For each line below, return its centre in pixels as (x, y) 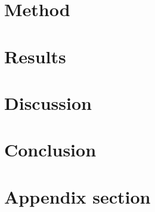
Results (35, 56)
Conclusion (50, 150)
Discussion (48, 102)
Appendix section (77, 196)
